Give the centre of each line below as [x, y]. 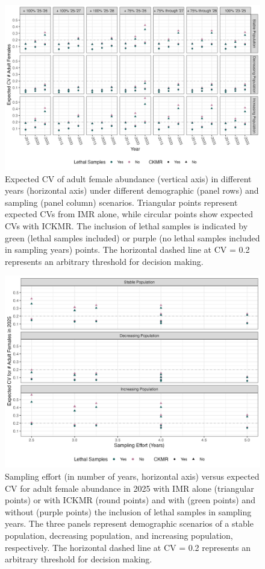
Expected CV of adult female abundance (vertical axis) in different [128, 178]
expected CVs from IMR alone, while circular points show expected [129, 214]
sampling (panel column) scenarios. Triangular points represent [121, 202]
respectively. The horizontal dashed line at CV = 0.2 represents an [128, 547]
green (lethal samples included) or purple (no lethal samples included [132, 237]
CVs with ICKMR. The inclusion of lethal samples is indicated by [126, 226]
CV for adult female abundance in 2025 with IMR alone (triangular [129, 488]
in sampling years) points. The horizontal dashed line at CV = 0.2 [127, 250]
